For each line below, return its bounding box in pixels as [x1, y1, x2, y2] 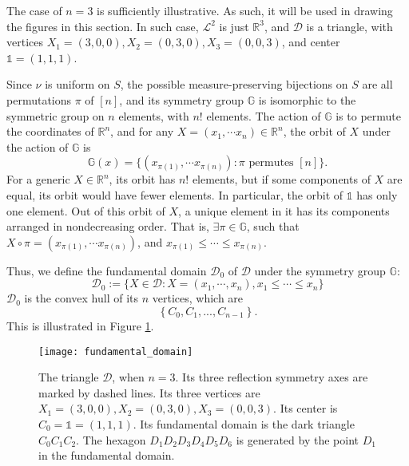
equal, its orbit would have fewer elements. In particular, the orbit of [6, 186, 343, 203]
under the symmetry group [254, 262, 386, 278]
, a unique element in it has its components [178, 202, 390, 219]
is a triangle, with [306, 18, 393, 34]
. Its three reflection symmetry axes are [175, 369, 368, 385]
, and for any [110, 123, 174, 140]
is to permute [336, 107, 401, 124]
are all [362, 76, 393, 93]
